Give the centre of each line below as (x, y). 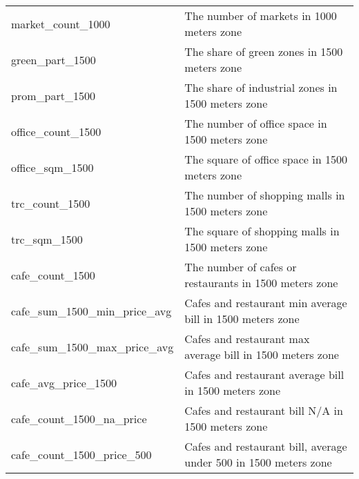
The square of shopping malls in (262, 231)
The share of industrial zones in (261, 87)
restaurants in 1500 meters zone (261, 283)
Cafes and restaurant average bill (264, 374)
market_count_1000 (61, 23)
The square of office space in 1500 (266, 159)
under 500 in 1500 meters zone (258, 462)
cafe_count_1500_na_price (79, 418)
